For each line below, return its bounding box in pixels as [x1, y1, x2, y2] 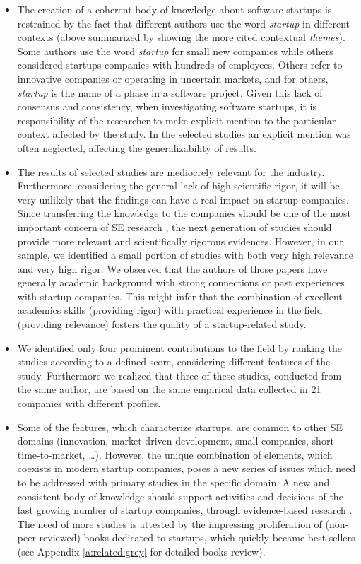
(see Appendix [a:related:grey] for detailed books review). [17, 544, 266, 558]
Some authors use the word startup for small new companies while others [17, 43, 333, 58]
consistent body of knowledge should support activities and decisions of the [17, 488, 343, 503]
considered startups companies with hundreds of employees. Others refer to [17, 57, 343, 72]
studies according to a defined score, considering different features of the [17, 354, 331, 369]
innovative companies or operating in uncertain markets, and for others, [17, 71, 329, 86]
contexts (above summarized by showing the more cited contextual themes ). [17, 30, 345, 45]
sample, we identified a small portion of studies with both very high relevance [17, 247, 354, 262]
